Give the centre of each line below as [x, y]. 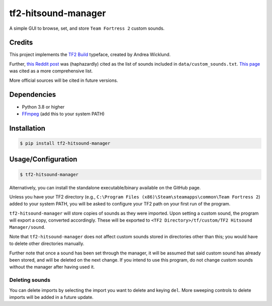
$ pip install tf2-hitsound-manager [65, 143]
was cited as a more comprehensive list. [51, 71]
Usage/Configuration [43, 159]
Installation [27, 128]
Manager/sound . [27, 227]
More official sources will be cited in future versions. [64, 80]
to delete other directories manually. [47, 244]
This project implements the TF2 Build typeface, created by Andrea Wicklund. [90, 55]
